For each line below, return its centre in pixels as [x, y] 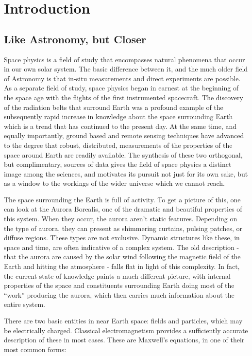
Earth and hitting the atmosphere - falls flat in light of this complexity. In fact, [122, 266]
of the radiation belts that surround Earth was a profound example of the [114, 107]
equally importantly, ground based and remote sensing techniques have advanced [124, 135]
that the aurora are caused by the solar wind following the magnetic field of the [122, 257]
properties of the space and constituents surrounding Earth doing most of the [119, 285]
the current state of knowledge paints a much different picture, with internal [118, 276]
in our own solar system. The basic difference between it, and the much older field [126, 69]
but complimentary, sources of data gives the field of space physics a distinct [118, 164]
